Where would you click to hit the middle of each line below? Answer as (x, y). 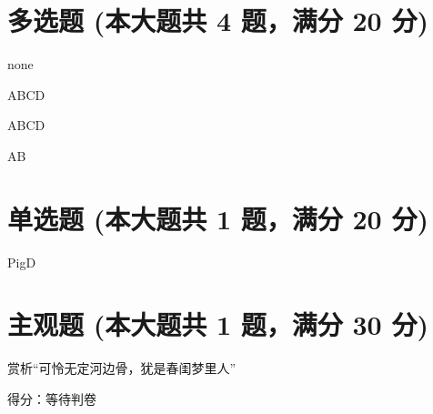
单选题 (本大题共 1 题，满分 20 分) (218, 218)
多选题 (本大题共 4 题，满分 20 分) (218, 20)
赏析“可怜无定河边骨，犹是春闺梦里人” (122, 368)
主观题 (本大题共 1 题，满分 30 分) (218, 324)
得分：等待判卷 (52, 398)
